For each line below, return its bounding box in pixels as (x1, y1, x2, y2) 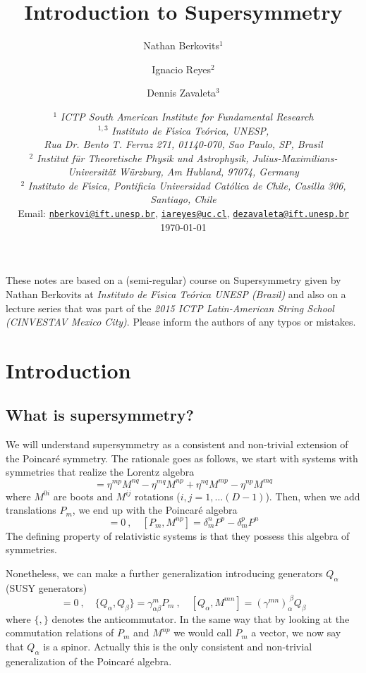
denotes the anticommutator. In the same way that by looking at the (51, 611, 350, 626)
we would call (173, 625, 232, 640)
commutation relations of (6, 625, 114, 640)
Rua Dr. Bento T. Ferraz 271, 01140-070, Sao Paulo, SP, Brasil (44, 137, 323, 152)
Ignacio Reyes (152, 61, 212, 76)
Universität (68, 164, 116, 179)
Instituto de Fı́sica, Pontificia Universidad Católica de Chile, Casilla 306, (28, 178, 346, 192)
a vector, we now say (251, 625, 341, 640)
